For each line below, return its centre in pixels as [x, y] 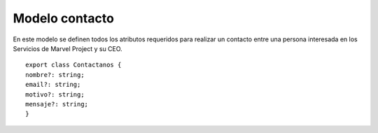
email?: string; [53, 85]
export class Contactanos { [73, 65]
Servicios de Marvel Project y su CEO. [68, 48]
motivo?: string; [55, 94]
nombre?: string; [55, 75]
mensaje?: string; [57, 104]
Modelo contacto [64, 18]
